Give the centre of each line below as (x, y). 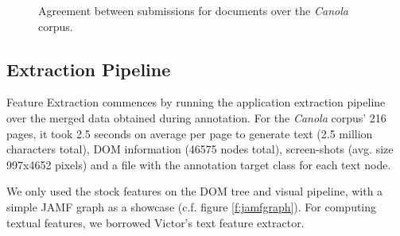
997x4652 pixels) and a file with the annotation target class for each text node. (199, 164)
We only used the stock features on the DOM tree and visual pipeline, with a (195, 191)
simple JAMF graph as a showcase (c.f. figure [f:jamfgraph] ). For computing (192, 206)
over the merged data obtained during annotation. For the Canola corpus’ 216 (196, 117)
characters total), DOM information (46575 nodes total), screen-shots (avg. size (200, 149)
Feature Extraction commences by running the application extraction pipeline (196, 102)
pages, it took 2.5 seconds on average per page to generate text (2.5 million (190, 133)
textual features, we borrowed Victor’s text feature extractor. (155, 222)
